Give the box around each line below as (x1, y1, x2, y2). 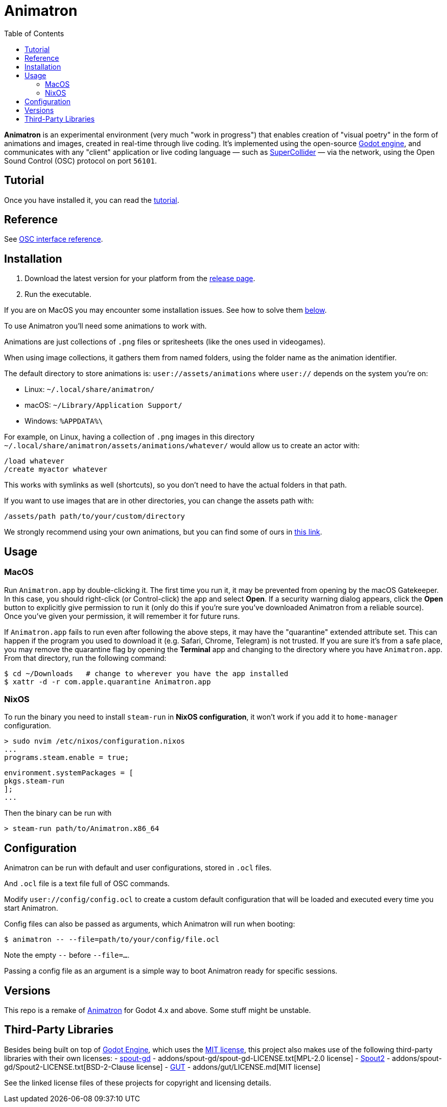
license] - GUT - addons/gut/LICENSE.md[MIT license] (136, 1062, 321, 1071)
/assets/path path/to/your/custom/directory (4, 512, 185, 521)
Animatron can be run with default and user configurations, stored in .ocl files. (4, 863, 272, 872)
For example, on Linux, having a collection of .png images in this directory (4, 432, 255, 442)
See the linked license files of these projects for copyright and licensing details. (4, 1078, 271, 1087)
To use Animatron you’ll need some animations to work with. (4, 321, 207, 331)
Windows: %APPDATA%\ (25, 417, 103, 426)
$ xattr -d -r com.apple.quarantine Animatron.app (4, 677, 211, 686)
